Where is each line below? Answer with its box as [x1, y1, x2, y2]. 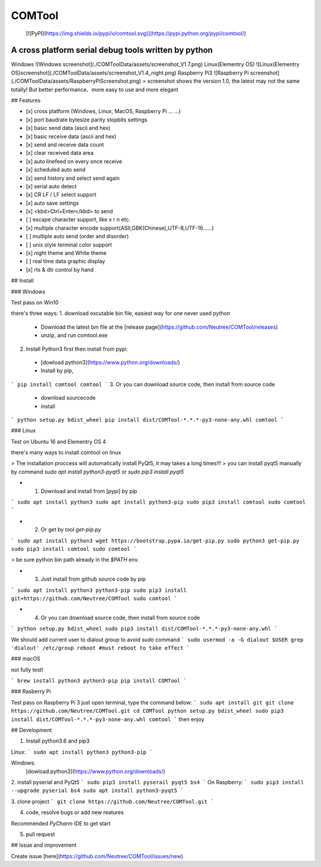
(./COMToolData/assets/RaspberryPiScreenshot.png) [11, 77, 141, 85]
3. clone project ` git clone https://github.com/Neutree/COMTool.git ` [11, 798, 214, 805]
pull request [26, 831, 55, 838]
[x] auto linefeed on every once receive [26, 158, 122, 165]
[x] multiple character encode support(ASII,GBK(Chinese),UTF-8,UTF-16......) [26, 224, 214, 232]
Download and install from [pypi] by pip [40, 487, 137, 494]
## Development [11, 726, 52, 734]
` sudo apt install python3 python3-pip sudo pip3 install [11, 587, 187, 594]
